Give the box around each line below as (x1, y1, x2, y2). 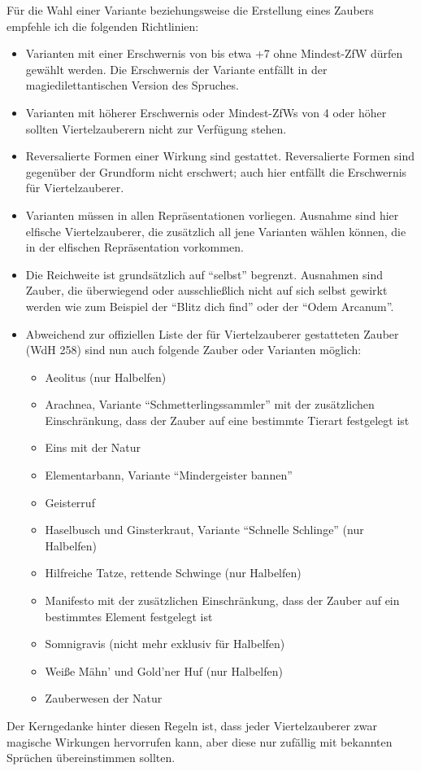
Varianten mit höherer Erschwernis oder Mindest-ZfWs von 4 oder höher (25, 103, 387, 120)
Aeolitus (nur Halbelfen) (45, 368, 167, 385)
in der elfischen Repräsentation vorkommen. (25, 239, 244, 256)
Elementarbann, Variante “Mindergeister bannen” (45, 467, 293, 484)
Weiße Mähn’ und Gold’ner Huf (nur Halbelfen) (45, 662, 283, 679)
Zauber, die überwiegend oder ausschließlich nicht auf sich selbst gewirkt (25, 282, 388, 299)
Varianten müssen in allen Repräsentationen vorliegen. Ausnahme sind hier (25, 206, 399, 223)
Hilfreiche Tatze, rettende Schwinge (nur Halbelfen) (45, 564, 302, 581)
